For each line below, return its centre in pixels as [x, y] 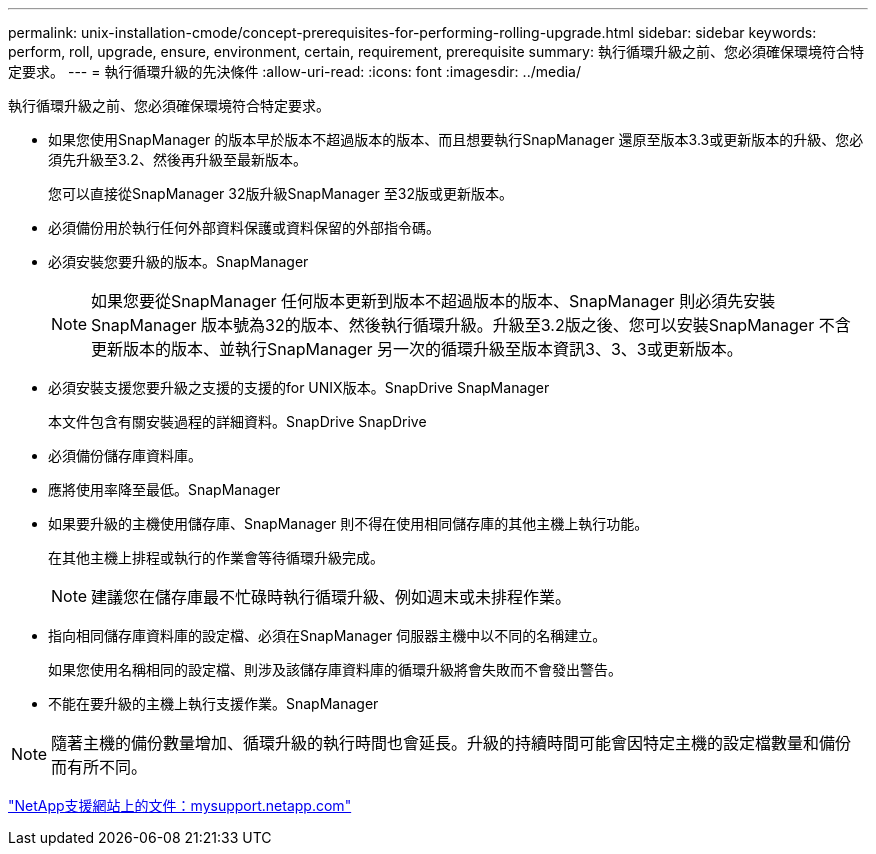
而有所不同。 [99, 767]
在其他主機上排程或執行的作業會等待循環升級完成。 [216, 557]
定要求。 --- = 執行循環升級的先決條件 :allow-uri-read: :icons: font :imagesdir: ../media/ [295, 71]
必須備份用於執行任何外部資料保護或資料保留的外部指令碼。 [244, 227]
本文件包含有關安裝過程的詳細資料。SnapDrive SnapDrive [237, 421]
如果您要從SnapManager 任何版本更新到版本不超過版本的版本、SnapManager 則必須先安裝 [433, 301]
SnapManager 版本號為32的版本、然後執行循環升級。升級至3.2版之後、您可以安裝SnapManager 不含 [471, 325]
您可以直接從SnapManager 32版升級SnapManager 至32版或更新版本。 [280, 193]
